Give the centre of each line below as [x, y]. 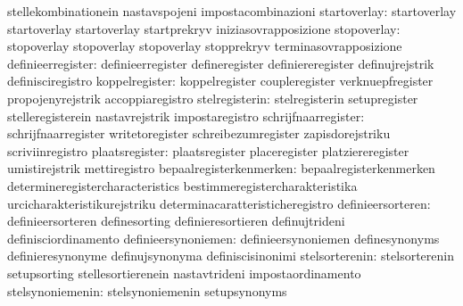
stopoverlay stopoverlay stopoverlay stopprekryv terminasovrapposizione [205, 46]
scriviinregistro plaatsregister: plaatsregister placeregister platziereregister [208, 150]
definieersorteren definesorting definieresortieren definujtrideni [176, 221]
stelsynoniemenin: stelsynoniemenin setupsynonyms [147, 290]
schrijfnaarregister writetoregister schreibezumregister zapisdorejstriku [199, 133]
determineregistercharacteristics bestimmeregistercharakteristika [182, 185]
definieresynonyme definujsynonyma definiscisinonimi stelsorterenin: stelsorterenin [231, 256]
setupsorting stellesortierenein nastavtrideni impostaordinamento [184, 273]
